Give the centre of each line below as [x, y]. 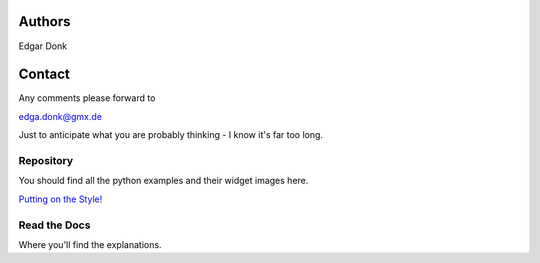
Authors [44, 21]
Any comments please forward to [87, 98]
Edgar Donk [43, 46]
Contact [44, 74]
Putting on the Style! [60, 199]
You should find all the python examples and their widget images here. [163, 181]
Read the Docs [54, 225]
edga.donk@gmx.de [60, 116]
